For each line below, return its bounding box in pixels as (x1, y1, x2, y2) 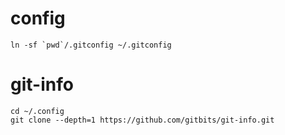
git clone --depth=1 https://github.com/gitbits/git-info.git (10, 115, 275, 125)
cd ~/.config (10, 106, 65, 116)
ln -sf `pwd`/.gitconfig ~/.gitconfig (10, 40, 172, 50)
